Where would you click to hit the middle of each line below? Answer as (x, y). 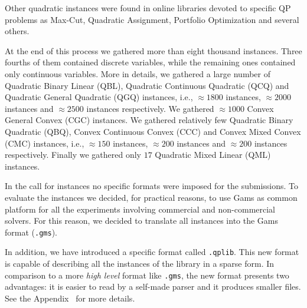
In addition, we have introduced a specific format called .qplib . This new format (152, 252)
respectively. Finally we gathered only (73, 155)
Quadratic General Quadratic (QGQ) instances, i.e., (99, 97)
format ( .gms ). (31, 232)
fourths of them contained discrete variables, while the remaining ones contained (150, 62)
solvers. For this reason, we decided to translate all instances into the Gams (142, 221)
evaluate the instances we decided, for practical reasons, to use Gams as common (151, 197)
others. (17, 31)
